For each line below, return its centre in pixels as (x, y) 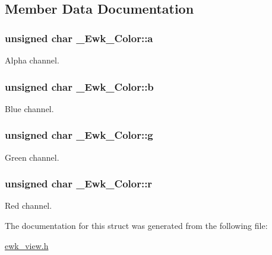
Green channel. (32, 157)
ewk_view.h (27, 245)
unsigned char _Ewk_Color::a (79, 38)
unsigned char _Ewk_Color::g (79, 135)
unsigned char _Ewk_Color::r (79, 184)
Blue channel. (29, 108)
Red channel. (29, 205)
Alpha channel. (32, 60)
